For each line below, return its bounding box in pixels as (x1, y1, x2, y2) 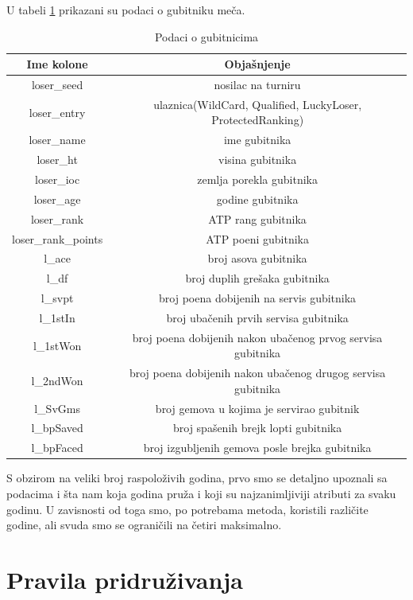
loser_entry (29, 103, 86, 120)
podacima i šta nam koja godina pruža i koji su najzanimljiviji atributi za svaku (6, 485, 396, 501)
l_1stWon (33, 337, 82, 353)
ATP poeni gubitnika (206, 230, 309, 247)
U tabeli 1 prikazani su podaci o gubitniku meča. (6, 2, 245, 18)
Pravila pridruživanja (6, 563, 243, 595)
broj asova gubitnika (207, 250, 307, 267)
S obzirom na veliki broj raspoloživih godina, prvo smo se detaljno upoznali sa (6, 469, 388, 486)
